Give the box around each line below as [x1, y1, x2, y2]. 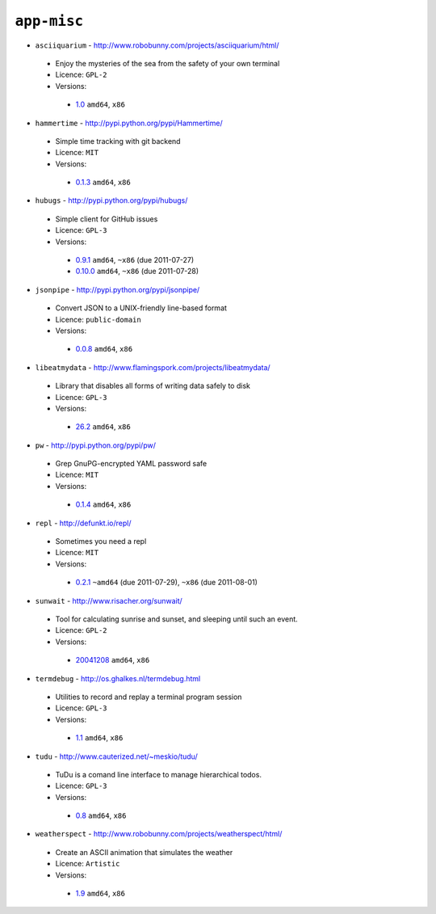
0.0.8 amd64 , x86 [75, 344, 133, 354]
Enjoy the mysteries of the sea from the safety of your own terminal [55, 58, 280, 68]
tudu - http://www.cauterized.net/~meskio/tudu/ [35, 752, 198, 761]
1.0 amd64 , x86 [75, 99, 125, 109]
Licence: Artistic [55, 859, 120, 869]
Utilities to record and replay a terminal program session [55, 692, 242, 701]
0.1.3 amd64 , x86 [75, 178, 131, 187]
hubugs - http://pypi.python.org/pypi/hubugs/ [35, 196, 188, 205]
